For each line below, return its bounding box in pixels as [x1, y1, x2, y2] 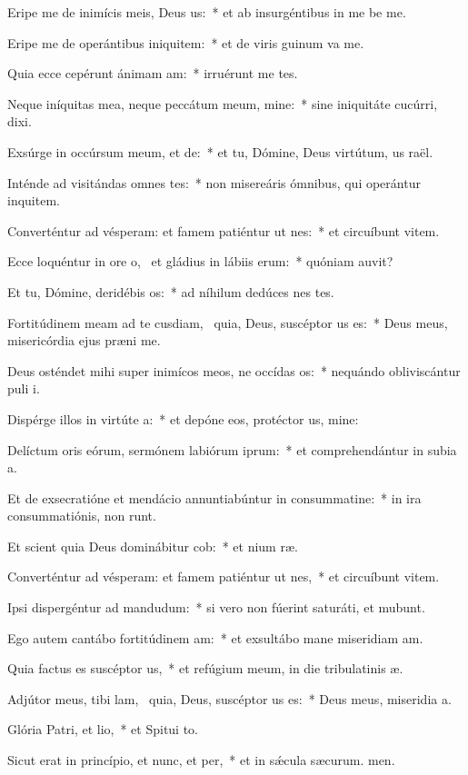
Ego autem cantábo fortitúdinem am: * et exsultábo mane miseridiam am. [7, 628, 423, 647]
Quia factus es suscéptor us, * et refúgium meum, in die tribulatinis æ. [7, 659, 403, 678]
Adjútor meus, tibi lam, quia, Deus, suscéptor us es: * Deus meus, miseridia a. [7, 689, 452, 708]
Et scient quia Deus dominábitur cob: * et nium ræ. [7, 536, 298, 555]
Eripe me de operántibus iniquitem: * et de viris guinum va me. [7, 33, 364, 52]
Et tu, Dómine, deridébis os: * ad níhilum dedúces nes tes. [7, 282, 334, 301]
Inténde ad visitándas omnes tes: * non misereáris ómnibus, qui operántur [7, 173, 421, 192]
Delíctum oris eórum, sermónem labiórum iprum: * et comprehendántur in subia [7, 440, 457, 459]
